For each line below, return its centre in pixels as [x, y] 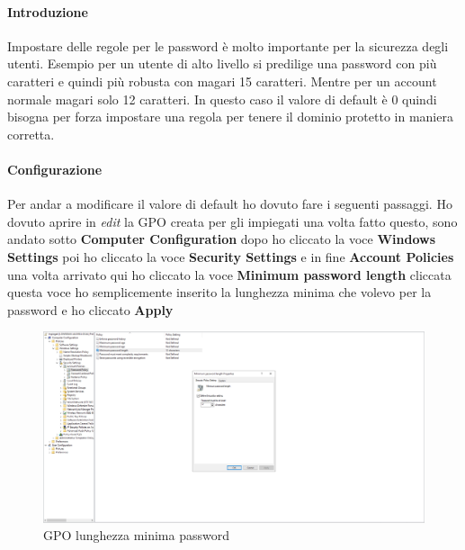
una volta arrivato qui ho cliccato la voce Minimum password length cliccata [229, 274]
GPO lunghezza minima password [136, 535]
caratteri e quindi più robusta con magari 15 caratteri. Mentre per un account [222, 81]
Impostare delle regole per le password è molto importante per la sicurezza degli [228, 45]
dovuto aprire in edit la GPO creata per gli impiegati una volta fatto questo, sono [232, 221]
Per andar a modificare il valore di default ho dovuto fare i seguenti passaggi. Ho [230, 204]
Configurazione [55, 169]
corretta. [31, 134]
